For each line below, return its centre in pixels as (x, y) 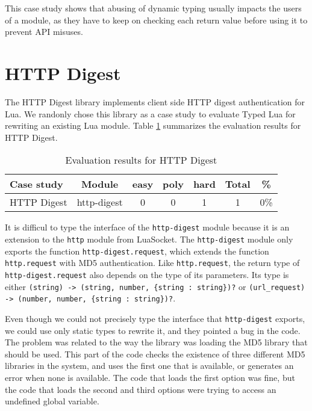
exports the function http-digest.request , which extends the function (137, 251)
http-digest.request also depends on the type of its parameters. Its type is (147, 274)
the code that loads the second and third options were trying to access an (141, 389)
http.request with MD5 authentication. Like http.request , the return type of (152, 263)
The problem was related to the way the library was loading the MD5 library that (156, 342)
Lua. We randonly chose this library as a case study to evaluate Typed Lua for (150, 113)
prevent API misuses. (44, 32)
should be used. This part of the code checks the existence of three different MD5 (155, 354)
